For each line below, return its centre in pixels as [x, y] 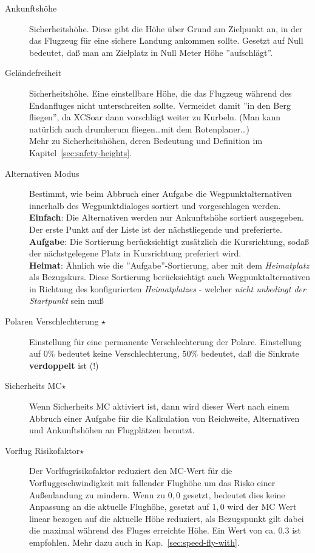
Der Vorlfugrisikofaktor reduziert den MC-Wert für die [131, 471]
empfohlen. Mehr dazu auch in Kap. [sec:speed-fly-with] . [134, 542]
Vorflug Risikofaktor [42, 450]
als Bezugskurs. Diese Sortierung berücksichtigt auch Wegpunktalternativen [170, 277]
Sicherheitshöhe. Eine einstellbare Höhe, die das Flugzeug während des [161, 93]
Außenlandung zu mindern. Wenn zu [97, 494]
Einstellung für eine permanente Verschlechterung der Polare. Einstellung [165, 341]
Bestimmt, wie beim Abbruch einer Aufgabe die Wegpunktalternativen [161, 194]
